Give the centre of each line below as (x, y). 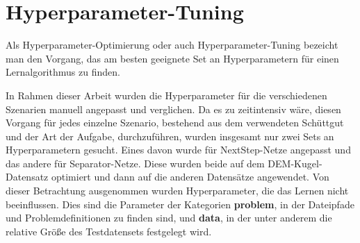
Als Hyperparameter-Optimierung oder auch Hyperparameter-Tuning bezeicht (172, 45)
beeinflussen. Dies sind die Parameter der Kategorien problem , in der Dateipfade (180, 204)
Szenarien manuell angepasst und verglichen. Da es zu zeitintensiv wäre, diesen (173, 109)
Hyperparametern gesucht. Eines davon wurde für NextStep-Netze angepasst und (178, 150)
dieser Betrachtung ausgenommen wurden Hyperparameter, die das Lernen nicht (177, 191)
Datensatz (27, 177)
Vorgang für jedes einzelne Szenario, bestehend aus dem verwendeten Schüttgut (175, 123)
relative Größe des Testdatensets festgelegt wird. (109, 231)
